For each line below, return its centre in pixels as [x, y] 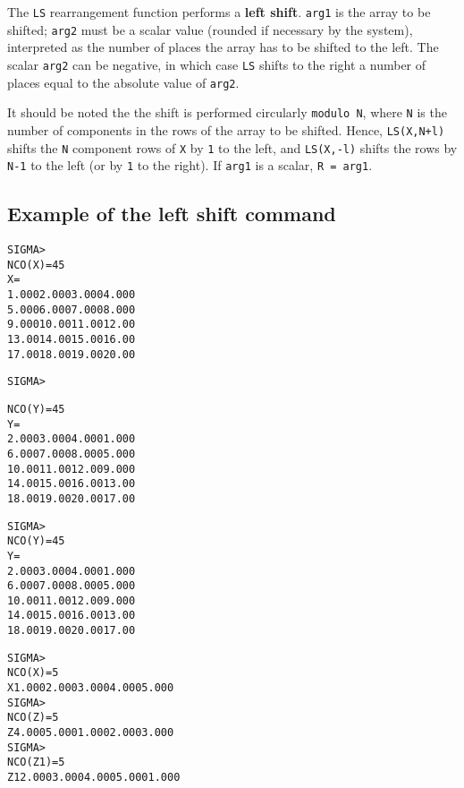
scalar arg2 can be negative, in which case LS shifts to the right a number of [217, 64]
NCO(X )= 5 [33, 673]
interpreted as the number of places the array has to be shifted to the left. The [223, 47]
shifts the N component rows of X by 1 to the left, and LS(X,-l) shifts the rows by [232, 147]
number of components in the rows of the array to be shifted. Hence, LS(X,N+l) [226, 129]
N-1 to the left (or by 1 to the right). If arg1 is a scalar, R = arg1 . [190, 165]
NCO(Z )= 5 [33, 718]
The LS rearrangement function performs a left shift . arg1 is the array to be [219, 12]
